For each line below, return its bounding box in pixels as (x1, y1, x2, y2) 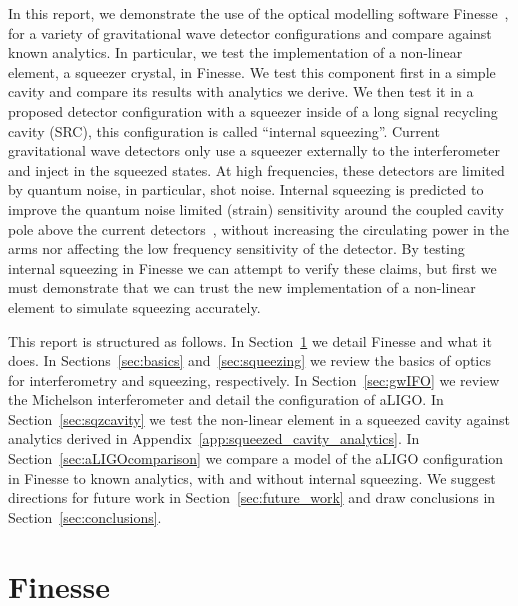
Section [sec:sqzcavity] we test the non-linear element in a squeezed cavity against (8, 408, 511, 429)
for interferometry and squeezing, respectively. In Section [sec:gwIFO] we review (8, 369, 500, 390)
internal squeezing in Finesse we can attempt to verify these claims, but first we (8, 257, 497, 278)
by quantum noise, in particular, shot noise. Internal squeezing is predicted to (8, 179, 484, 200)
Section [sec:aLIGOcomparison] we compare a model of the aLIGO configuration (8, 448, 504, 469)
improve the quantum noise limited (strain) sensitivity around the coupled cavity (8, 198, 504, 219)
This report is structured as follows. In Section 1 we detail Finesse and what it (8, 330, 492, 351)
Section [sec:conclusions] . (8, 506, 162, 527)
